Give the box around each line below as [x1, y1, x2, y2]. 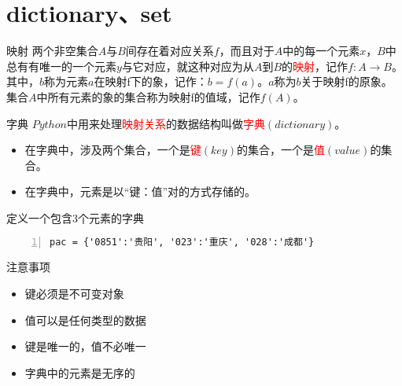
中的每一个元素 [282, 42, 360, 59]
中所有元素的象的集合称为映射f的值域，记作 [36, 88, 260, 105]
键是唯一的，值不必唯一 [24, 338, 146, 355]
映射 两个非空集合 [6, 42, 98, 59]
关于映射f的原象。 [301, 73, 393, 90]
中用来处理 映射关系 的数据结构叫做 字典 [66, 115, 265, 131]
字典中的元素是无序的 [24, 364, 135, 380]
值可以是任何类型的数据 [24, 311, 146, 328]
